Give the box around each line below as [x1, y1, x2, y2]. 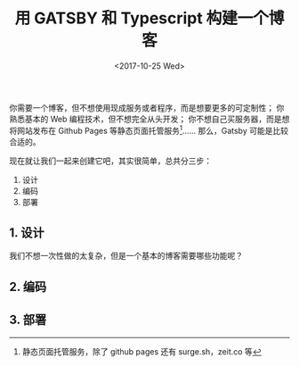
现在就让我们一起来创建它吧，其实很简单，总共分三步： [9, 155, 212, 166]
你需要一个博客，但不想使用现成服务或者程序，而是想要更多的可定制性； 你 [9, 102, 285, 112]
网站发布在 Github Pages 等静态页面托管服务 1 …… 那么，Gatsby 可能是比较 [16, 123, 289, 136]
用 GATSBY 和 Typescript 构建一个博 [14, 8, 285, 29]
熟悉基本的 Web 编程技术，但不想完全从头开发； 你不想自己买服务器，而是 [9, 113, 282, 124]
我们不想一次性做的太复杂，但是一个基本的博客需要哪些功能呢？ [9, 251, 243, 262]
